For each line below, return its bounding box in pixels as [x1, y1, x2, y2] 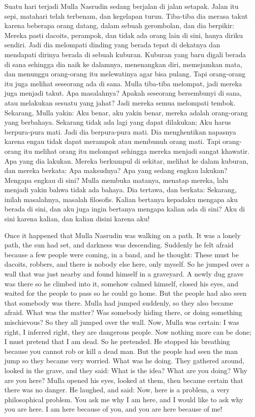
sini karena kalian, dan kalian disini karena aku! [4, 213, 150, 224]
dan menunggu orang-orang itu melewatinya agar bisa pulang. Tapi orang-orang [4, 69, 246, 79]
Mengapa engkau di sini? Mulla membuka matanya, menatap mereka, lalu [4, 174, 228, 185]
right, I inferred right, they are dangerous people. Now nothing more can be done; [4, 326, 252, 337]
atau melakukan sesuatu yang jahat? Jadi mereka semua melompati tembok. [4, 97, 236, 107]
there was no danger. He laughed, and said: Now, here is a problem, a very [4, 384, 230, 395]
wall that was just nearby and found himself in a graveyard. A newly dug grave [4, 269, 244, 279]
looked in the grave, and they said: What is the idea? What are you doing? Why [4, 365, 248, 375]
